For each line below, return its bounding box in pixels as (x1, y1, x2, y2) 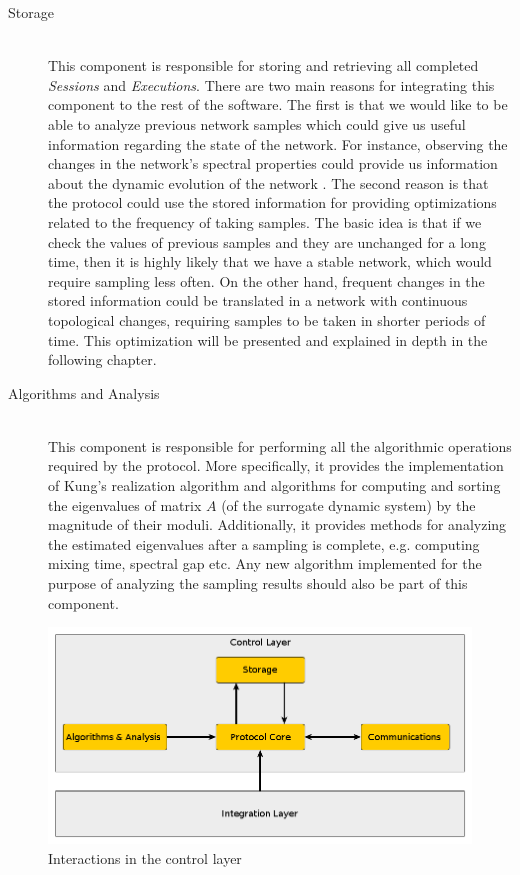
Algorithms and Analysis (8, 382, 160, 403)
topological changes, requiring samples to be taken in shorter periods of (48, 309, 486, 330)
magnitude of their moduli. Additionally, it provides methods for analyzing (48, 514, 507, 535)
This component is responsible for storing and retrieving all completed (48, 55, 479, 76)
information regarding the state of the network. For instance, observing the (48, 133, 508, 154)
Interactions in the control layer (48, 847, 242, 868)
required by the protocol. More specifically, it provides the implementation (48, 455, 504, 476)
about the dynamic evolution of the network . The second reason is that (48, 172, 489, 193)
